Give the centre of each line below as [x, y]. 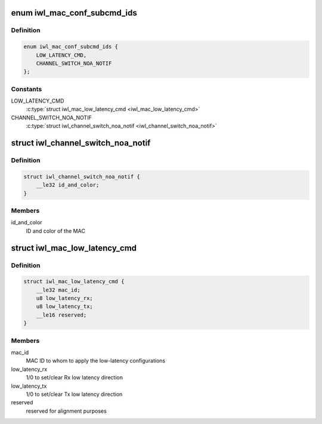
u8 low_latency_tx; [65, 307]
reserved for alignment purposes [66, 411]
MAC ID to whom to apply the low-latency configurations [96, 361]
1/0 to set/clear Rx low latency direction [75, 377]
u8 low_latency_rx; [65, 298]
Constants [27, 89]
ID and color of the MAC [56, 231]
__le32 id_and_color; [68, 185]
